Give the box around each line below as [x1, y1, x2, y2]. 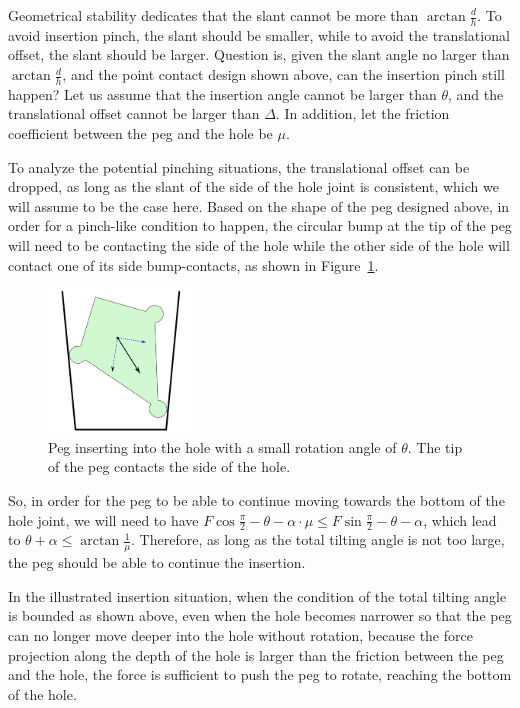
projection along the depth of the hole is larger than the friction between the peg [8, 644, 504, 665]
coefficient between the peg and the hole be [8, 123, 273, 144]
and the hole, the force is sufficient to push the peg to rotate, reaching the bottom [8, 664, 512, 685]
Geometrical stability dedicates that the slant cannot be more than [8, 5, 419, 25]
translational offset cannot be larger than [8, 103, 260, 124]
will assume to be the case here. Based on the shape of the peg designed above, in [8, 195, 510, 216]
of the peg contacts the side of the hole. [48, 456, 291, 477]
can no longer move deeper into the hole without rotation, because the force [8, 625, 473, 645]
